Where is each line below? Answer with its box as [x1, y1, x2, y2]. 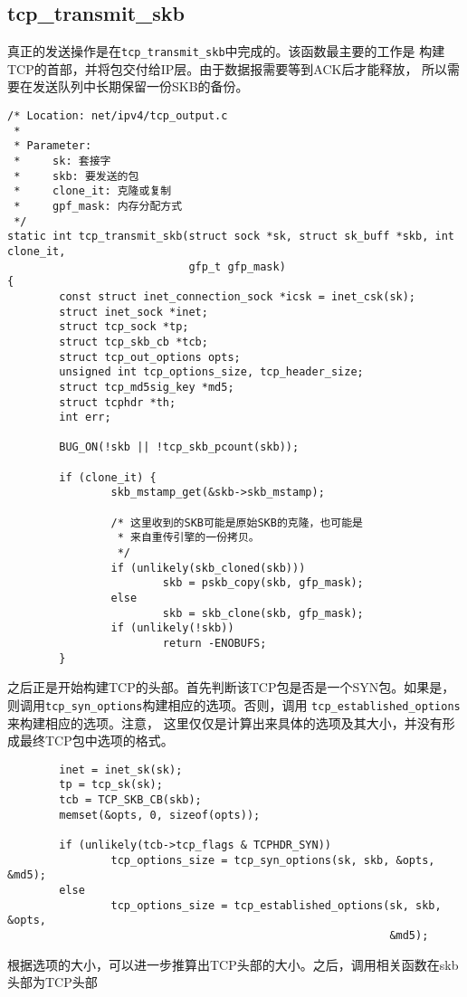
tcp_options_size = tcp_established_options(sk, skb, [110, 898, 442, 912]
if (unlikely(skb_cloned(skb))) [110, 561, 306, 574]
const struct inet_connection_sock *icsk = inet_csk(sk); [59, 290, 416, 303]
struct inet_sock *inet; [59, 305, 208, 318]
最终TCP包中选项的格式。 [19, 731, 174, 750]
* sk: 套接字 [14, 155, 111, 168]
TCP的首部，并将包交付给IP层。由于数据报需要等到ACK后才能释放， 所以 [7, 59, 448, 78]
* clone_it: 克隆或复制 [14, 185, 172, 198]
